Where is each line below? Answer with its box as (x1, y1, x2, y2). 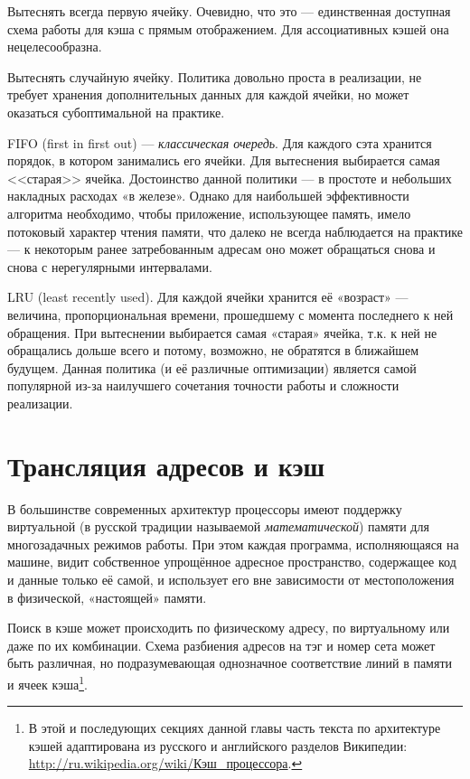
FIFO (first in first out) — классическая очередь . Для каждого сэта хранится (7, 133, 432, 152)
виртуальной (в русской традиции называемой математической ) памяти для (7, 517, 429, 536)
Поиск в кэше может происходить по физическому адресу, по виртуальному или (7, 618, 450, 637)
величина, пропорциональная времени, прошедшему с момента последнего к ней (7, 305, 454, 324)
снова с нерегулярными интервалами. (7, 257, 212, 276)
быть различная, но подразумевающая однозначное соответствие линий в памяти (7, 653, 453, 672)
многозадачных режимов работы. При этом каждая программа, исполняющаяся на (7, 534, 459, 553)
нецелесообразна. (7, 37, 102, 56)
